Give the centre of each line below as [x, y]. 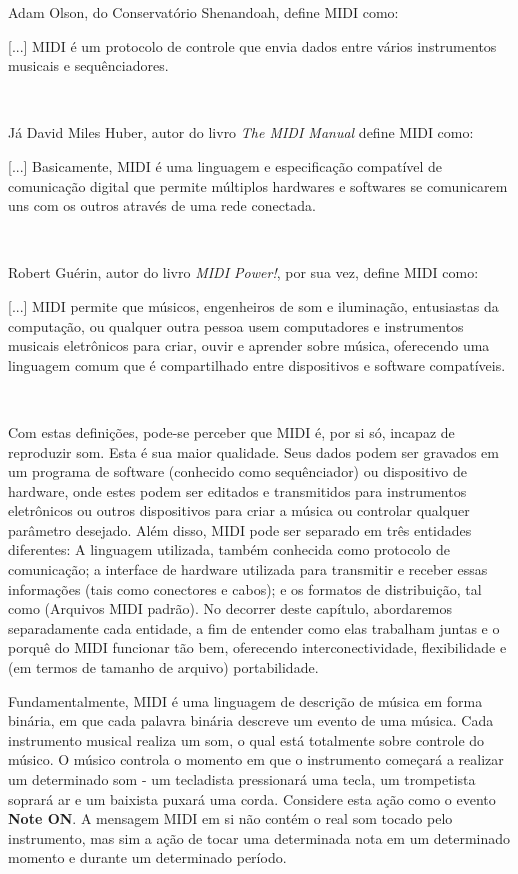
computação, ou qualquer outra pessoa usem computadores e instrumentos [236, 325]
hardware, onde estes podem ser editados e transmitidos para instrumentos [237, 490]
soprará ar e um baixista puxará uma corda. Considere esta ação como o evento [252, 798]
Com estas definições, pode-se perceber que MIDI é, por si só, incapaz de [231, 431]
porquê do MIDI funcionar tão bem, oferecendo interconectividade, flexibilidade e [257, 647]
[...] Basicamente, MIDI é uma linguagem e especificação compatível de [225, 165]
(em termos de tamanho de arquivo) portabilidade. [163, 667]
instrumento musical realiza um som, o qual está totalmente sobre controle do [246, 739]
